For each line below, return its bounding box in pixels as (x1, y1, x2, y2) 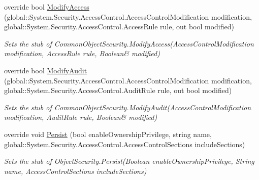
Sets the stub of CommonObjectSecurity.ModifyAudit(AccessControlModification (4, 102, 251, 112)
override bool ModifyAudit (4, 65, 87, 75)
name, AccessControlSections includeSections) (4, 165, 147, 176)
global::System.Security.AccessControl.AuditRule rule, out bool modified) (4, 85, 232, 96)
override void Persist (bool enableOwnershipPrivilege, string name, (4, 128, 212, 139)
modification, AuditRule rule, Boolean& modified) (4, 112, 157, 122)
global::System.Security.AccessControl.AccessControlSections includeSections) (4, 139, 245, 149)
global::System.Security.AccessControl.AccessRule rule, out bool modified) (4, 21, 234, 32)
